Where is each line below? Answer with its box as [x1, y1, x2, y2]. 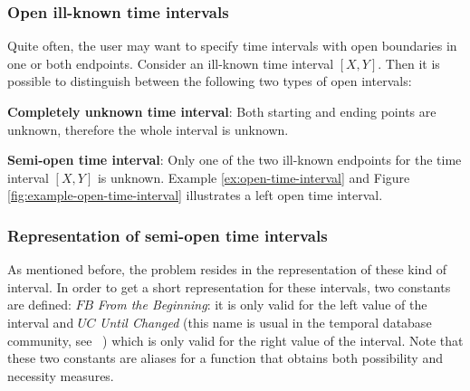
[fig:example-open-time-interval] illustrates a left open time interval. [7, 186, 383, 205]
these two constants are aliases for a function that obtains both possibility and [7, 348, 443, 367]
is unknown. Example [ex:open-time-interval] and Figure [97, 167, 410, 186]
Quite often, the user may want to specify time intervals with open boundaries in [7, 36, 457, 55]
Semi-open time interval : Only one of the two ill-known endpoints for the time [7, 150, 462, 169]
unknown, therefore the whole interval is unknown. [7, 119, 289, 138]
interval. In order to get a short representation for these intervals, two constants [7, 277, 451, 296]
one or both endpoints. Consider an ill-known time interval [7, 53, 334, 72]
